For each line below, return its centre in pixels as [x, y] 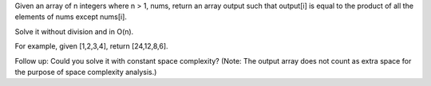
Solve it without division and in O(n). [74, 31]
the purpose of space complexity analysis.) [86, 72]
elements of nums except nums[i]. [71, 17]
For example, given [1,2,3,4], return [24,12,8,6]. [91, 46]
